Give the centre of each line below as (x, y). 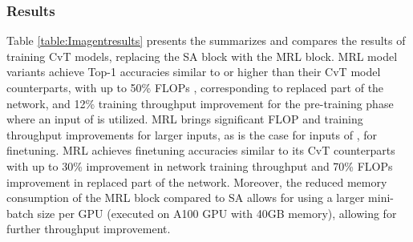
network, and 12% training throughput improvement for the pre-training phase (200, 103)
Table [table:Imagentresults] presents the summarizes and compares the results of (206, 40)
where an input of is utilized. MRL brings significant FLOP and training (185, 119)
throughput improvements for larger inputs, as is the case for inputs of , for (192, 134)
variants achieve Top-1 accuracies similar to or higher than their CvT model (194, 72)
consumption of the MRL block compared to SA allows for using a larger (186, 198)
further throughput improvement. (89, 229)
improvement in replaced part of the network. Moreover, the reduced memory (197, 181)
